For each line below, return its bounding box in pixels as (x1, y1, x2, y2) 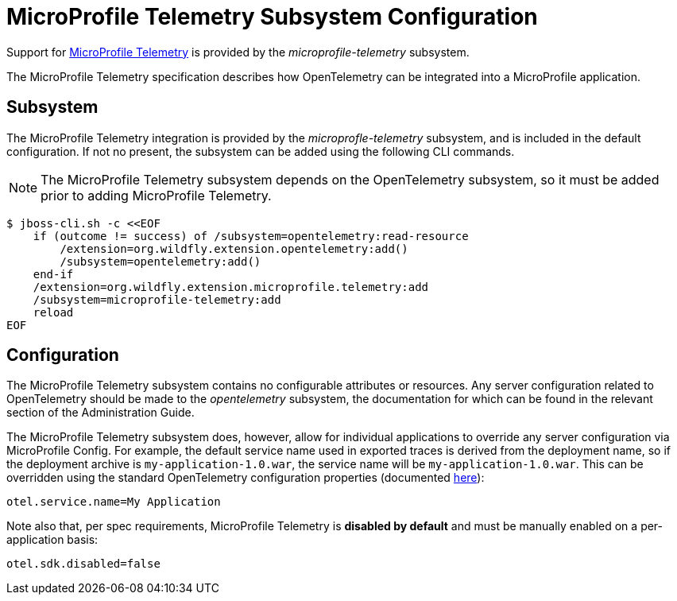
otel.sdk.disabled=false (6, 557, 161, 571)
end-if (33, 267, 74, 281)
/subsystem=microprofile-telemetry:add (33, 293, 281, 306)
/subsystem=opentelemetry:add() (60, 254, 261, 268)
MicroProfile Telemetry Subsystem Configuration (6, 3, 538, 30)
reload (33, 305, 74, 319)
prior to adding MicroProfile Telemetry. (41, 187, 272, 204)
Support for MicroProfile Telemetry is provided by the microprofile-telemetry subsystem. (6, 45, 470, 59)
